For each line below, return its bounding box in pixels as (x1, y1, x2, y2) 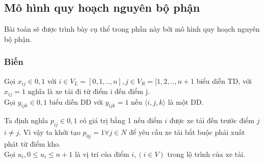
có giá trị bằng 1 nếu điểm (79, 115, 162, 126)
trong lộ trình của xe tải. (167, 148, 246, 159)
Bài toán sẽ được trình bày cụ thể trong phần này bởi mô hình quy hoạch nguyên (4, 24, 260, 34)
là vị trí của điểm (75, 148, 129, 159)
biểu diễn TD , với (196, 75, 252, 86)
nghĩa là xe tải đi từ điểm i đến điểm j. (28, 86, 150, 97)
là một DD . (167, 96, 204, 107)
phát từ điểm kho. (4, 138, 61, 149)
